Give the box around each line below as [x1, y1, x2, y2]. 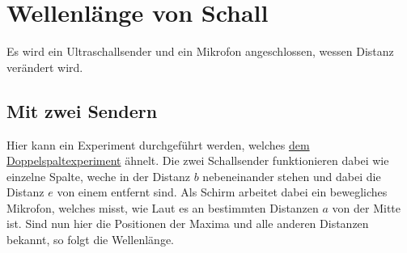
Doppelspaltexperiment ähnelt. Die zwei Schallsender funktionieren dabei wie [6, 152, 389, 169]
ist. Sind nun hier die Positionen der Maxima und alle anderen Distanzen [6, 215, 369, 232]
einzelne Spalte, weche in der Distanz [6, 167, 191, 184]
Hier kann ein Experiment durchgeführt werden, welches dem [6, 136, 310, 153]
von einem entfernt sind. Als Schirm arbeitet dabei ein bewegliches [57, 183, 388, 200]
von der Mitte [332, 199, 401, 216]
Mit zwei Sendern [6, 98, 158, 123]
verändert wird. [6, 58, 83, 75]
